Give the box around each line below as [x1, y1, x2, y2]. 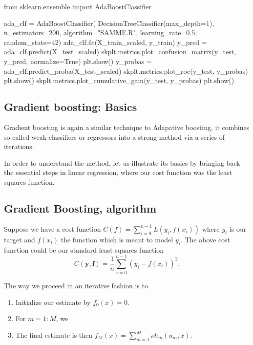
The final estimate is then [15, 330, 93, 340]
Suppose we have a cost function [4, 223, 101, 234]
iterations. [4, 141, 34, 151]
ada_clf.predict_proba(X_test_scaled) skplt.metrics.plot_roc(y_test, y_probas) [4, 65, 248, 76]
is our [229, 223, 247, 234]
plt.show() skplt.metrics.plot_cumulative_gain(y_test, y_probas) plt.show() [4, 75, 234, 86]
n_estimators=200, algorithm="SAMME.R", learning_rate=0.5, [4, 27, 197, 38]
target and [4, 234, 35, 244]
